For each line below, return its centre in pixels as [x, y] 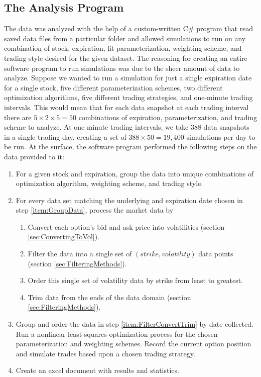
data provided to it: [34, 156]
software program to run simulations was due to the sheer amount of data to [122, 68]
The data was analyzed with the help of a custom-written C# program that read [129, 28]
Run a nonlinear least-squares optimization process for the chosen [117, 334]
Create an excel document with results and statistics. [97, 370]
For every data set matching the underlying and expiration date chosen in [129, 200]
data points [216, 254]
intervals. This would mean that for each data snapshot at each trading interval [126, 107]
